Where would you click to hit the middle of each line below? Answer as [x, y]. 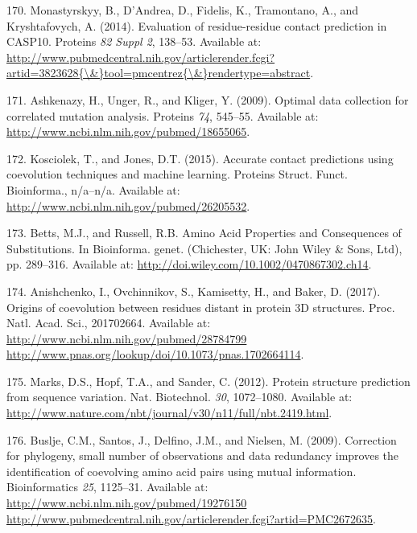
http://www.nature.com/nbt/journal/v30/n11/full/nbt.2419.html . [169, 413]
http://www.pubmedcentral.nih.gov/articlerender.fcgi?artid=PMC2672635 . [191, 518]
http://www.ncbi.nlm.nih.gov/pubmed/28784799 [127, 338]
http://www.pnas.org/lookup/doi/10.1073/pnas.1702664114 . [155, 354]
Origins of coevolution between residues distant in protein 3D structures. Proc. [201, 307]
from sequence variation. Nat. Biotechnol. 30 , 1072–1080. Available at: [180, 397]
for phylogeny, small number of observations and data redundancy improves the [203, 455]
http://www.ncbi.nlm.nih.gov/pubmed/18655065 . [128, 131]
